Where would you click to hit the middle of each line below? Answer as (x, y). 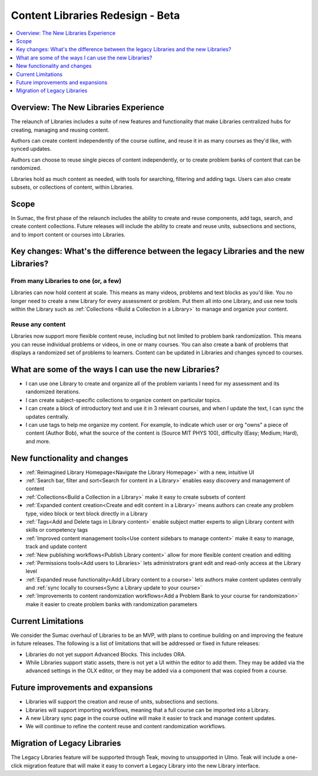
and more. (38, 441)
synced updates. (31, 149)
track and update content (56, 547)
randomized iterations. (53, 392)
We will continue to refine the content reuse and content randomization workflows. (126, 726)
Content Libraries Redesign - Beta (95, 15)
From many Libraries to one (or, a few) (66, 281)
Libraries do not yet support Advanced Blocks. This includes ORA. (106, 654)
